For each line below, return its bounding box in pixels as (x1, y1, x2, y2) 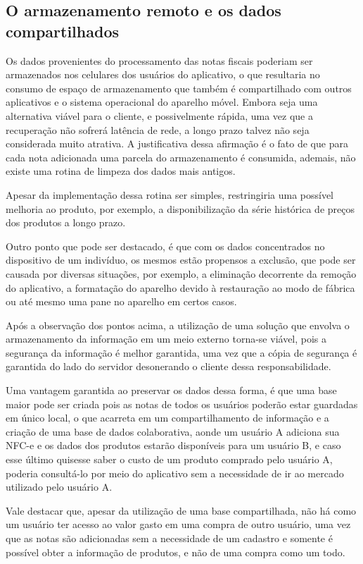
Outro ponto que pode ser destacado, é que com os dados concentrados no (6, 238, 325, 253)
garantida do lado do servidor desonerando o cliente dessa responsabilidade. (6, 359, 331, 374)
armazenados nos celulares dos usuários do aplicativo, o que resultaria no (6, 67, 320, 82)
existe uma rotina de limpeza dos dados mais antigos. (6, 164, 236, 178)
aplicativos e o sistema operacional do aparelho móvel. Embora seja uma (6, 94, 318, 109)
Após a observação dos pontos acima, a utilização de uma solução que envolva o (6, 317, 350, 332)
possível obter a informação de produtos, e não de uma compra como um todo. (6, 544, 345, 559)
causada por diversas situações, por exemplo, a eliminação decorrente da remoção (6, 266, 357, 281)
